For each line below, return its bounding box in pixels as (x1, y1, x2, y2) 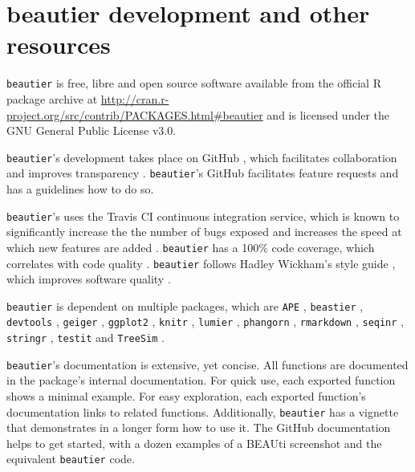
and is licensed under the (266, 106, 390, 123)
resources (6, 28, 111, 61)
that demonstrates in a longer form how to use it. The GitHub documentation (6, 419, 391, 436)
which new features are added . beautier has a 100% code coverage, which (6, 238, 375, 255)
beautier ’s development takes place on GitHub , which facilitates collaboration (6, 149, 397, 165)
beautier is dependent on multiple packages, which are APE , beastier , (6, 297, 364, 314)
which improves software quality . (6, 271, 171, 287)
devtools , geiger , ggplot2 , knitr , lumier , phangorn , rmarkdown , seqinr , (6, 313, 404, 330)
